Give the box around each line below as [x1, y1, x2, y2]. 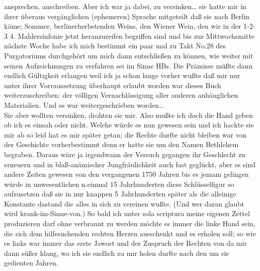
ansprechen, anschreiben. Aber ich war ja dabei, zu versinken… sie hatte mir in [4, 1, 246, 11]
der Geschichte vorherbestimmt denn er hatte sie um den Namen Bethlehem [4, 139, 239, 150]
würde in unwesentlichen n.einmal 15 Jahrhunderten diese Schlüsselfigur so [4, 178, 234, 189]
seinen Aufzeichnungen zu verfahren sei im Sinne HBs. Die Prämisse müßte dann [4, 60, 253, 71]
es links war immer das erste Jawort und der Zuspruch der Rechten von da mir [4, 238, 247, 248]
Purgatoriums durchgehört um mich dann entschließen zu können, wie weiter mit [4, 50, 253, 60]
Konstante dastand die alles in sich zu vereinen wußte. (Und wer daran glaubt [4, 198, 244, 209]
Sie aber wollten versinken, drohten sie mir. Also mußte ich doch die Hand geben [4, 109, 253, 120]
